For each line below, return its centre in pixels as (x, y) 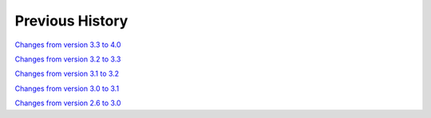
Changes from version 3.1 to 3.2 (67, 74)
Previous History (71, 21)
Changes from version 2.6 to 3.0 (68, 103)
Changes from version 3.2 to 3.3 (68, 59)
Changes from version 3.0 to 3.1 (67, 88)
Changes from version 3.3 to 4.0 (68, 45)
